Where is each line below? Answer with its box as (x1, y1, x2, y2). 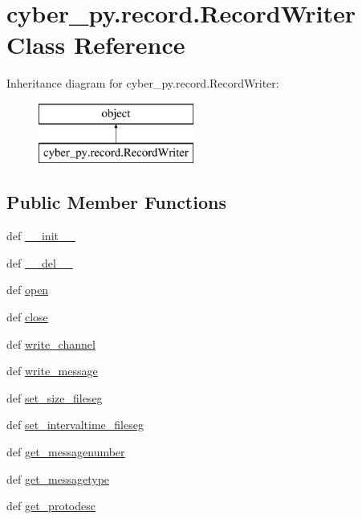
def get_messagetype (6, 470, 110, 487)
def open (6, 281, 49, 298)
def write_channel (6, 335, 96, 352)
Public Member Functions (6, 190, 226, 215)
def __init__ (6, 227, 75, 244)
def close (6, 309, 48, 325)
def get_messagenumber (6, 443, 125, 460)
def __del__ (6, 254, 73, 271)
